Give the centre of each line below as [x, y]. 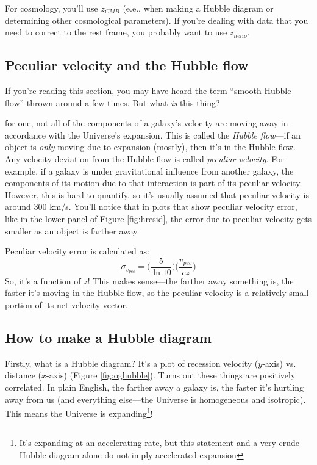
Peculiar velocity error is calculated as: [77, 251]
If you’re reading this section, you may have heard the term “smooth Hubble [148, 90]
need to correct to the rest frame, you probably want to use [116, 32]
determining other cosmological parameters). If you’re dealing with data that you [157, 20]
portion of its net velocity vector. [66, 304]
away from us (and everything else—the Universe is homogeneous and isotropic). [155, 399]
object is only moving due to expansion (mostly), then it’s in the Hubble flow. [150, 147]
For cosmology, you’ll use [52, 8]
